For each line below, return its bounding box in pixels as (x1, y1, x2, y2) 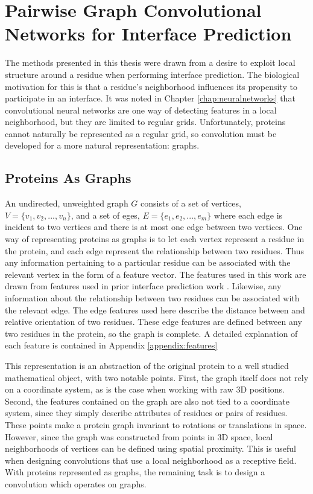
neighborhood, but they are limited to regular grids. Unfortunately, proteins (5, 115, 286, 128)
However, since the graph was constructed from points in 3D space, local (5, 430, 273, 443)
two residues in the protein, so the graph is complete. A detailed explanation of (5, 327, 298, 339)
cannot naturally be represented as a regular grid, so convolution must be (5, 127, 277, 140)
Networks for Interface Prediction (5, 21, 292, 46)
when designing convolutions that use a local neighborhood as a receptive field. (5, 454, 297, 466)
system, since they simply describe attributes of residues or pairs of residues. (5, 406, 288, 419)
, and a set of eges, (71, 208, 140, 221)
